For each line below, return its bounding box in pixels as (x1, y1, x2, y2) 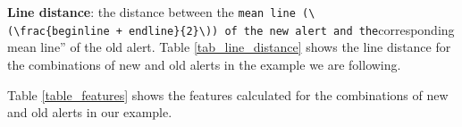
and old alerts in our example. (7, 103, 172, 122)
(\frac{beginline (7, 24, 110, 38)
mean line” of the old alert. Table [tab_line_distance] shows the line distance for (7, 38, 451, 56)
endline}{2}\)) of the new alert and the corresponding (129, 20, 455, 38)
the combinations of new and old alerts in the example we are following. (7, 55, 401, 73)
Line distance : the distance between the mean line (7, 3, 296, 21)
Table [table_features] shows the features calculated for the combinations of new (7, 85, 449, 104)
